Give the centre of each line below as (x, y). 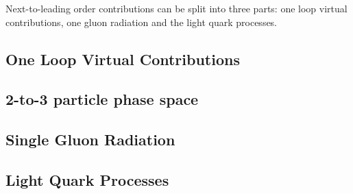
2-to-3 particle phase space (102, 99)
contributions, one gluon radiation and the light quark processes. (142, 22)
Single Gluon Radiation (90, 140)
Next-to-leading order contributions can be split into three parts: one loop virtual (176, 8)
